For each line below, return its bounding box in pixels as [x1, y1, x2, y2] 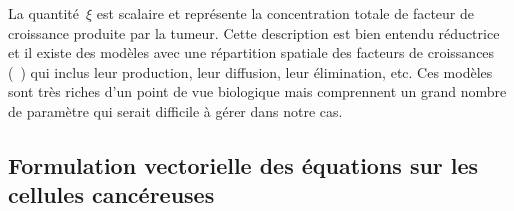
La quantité [8, 3, 79, 23]
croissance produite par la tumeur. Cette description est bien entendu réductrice [8, 22, 500, 43]
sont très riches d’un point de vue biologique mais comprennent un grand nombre [8, 81, 507, 102]
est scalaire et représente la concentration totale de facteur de [96, 3, 474, 23]
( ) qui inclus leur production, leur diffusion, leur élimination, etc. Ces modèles [8, 61, 493, 82]
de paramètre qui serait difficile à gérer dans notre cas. [8, 100, 343, 121]
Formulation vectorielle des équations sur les [8, 149, 479, 180]
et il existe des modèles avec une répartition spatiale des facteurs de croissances [8, 42, 495, 63]
